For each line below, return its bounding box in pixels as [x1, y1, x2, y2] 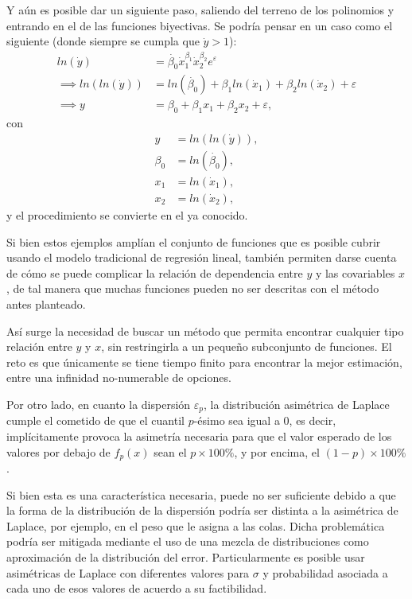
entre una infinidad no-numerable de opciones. [6, 369, 231, 386]
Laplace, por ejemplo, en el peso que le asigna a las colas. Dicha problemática [6, 517, 385, 534]
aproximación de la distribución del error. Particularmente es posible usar [6, 548, 365, 565]
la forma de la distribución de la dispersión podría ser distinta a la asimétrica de [6, 502, 398, 519]
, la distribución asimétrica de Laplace [204, 395, 390, 412]
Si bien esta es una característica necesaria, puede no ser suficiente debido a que [6, 486, 396, 503]
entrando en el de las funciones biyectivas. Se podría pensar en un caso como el [6, 17, 393, 33]
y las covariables [315, 264, 395, 281]
